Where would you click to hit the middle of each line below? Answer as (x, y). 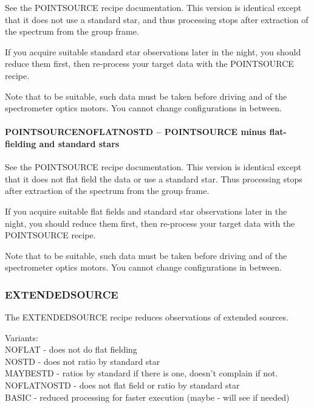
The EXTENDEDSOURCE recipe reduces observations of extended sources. (147, 317)
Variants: (22, 337)
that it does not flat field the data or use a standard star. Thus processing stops (154, 178)
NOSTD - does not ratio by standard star (83, 361)
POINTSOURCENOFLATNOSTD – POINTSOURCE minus (136, 132)
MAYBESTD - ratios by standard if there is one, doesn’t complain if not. (142, 373)
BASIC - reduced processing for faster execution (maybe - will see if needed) (147, 397)
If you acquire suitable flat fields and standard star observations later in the (146, 211)
